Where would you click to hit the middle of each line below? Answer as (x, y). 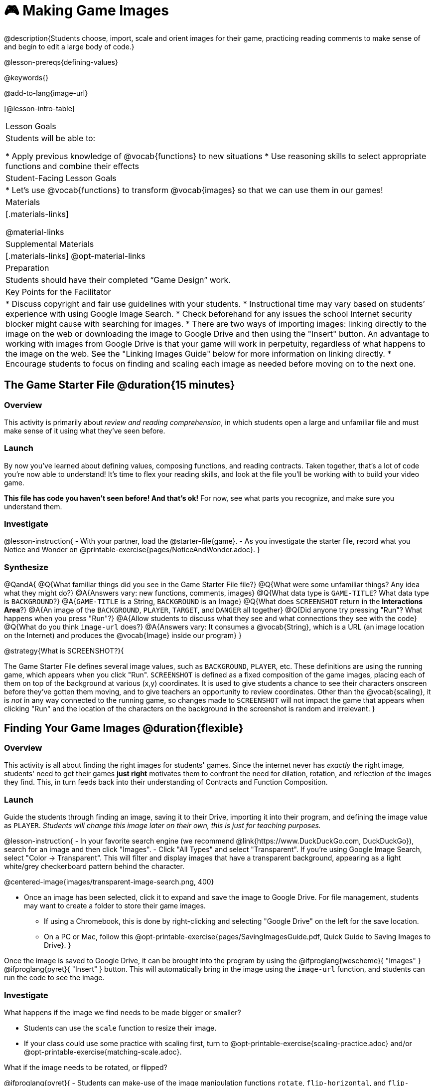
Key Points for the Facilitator (58, 292)
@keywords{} (26, 77)
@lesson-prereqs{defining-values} (61, 62)
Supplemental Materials (50, 244)
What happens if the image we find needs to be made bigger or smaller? (123, 1012)
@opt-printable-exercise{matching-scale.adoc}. (103, 1052)
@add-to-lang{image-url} (46, 93)
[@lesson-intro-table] (39, 108)
